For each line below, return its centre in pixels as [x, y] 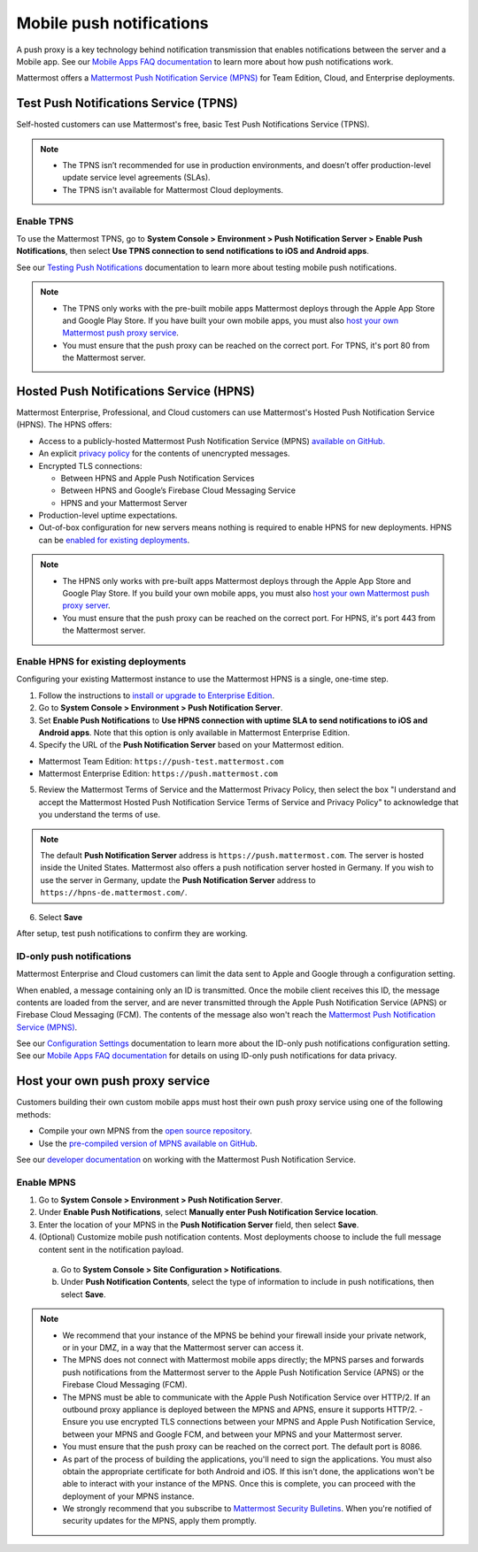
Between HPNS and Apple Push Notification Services [158, 478]
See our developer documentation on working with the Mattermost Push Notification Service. [186, 1159]
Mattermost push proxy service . [120, 333]
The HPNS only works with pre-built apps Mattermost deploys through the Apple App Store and [237, 580]
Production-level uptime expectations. [108, 515]
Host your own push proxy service [113, 1081]
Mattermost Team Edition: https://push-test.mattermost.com [161, 761]
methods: [34, 1114]
